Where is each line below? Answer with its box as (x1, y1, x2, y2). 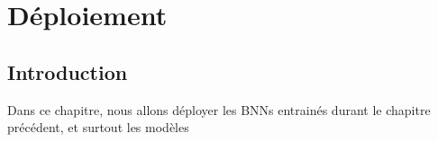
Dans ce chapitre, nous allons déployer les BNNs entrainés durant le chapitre (7, 100, 431, 119)
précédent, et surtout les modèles (7, 118, 189, 137)
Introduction (7, 58, 128, 85)
